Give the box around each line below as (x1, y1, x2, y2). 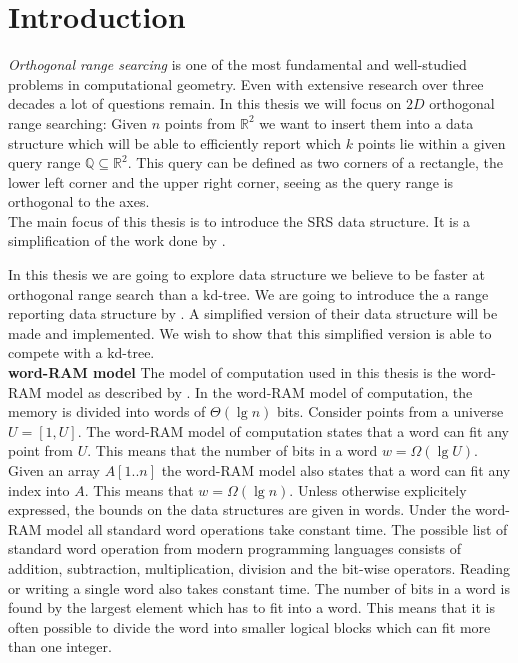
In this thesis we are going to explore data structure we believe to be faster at (8, 264, 485, 285)
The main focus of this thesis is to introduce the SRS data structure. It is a (8, 210, 471, 231)
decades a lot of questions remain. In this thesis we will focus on (8, 93, 402, 114)
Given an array (8, 460, 100, 480)
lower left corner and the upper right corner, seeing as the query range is (8, 171, 454, 192)
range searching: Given (8, 112, 148, 133)
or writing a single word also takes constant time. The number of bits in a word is (8, 577, 510, 598)
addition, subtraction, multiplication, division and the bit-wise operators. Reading (8, 557, 510, 578)
